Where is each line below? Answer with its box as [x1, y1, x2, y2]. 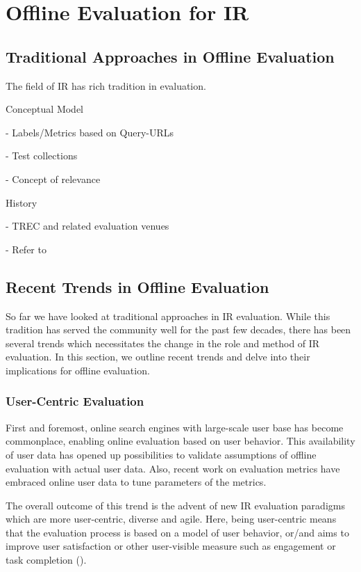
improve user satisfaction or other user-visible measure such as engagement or [6, 539, 336, 553]
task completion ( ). [6, 553, 87, 567]
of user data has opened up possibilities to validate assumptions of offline [6, 447, 317, 461]
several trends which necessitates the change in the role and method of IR [6, 335, 320, 350]
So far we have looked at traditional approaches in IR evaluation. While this [6, 308, 330, 323]
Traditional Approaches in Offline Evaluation [6, 45, 335, 67]
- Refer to [6, 241, 47, 256]
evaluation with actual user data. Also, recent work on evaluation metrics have [6, 461, 340, 475]
